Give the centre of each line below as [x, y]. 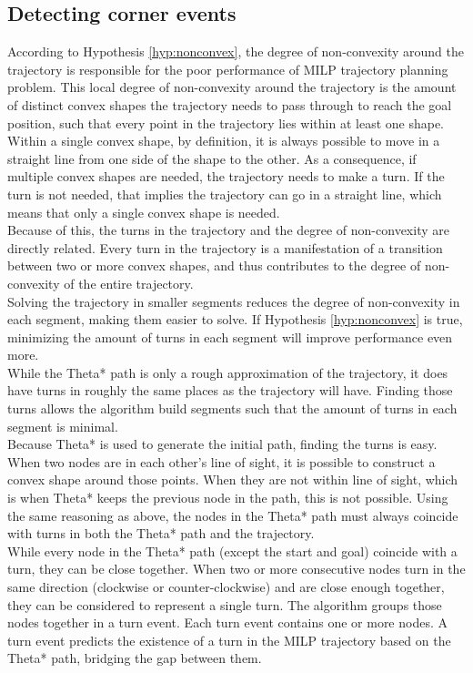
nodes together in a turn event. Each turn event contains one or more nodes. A [227, 622]
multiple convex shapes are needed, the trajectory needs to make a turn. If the [226, 176]
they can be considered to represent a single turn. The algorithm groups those [225, 604]
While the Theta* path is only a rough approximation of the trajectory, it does [228, 372]
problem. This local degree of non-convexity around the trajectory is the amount [232, 87]
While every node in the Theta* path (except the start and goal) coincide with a [232, 551]
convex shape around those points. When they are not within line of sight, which [233, 479]
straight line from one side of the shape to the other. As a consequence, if [212, 158]
